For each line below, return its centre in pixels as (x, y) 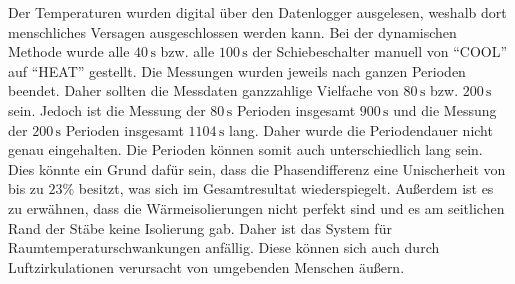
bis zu (26, 188)
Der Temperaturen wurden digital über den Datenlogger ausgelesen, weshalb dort (257, 12)
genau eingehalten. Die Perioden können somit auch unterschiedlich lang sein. (245, 149)
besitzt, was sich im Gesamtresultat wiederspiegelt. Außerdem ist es (286, 188)
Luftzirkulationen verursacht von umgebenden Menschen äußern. (206, 266)
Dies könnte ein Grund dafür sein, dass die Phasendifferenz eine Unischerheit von (257, 168)
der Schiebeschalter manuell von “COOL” (380, 51)
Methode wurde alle (69, 51)
